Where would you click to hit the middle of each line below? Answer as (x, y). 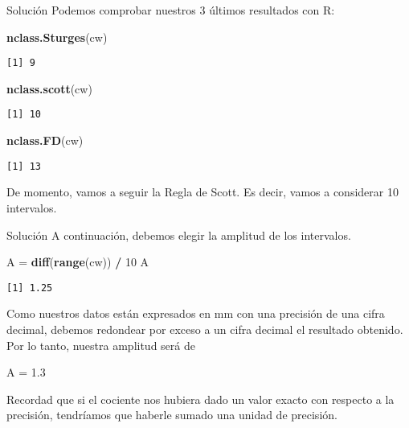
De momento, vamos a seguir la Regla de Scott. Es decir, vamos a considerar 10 (202, 192)
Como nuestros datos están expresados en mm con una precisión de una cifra (196, 313)
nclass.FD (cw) (45, 140)
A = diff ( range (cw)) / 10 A (78, 262)
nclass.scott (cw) (49, 88)
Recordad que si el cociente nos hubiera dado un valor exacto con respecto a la (200, 399)
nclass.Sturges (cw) (57, 37)
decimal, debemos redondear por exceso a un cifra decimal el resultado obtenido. (205, 329)
